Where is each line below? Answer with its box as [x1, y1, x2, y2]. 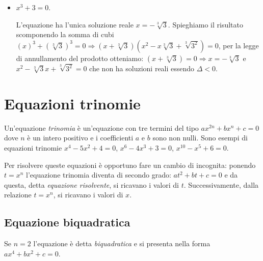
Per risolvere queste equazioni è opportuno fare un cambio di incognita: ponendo [4, 159, 256, 170]
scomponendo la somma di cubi [16, 29, 114, 40]
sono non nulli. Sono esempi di [152, 132, 248, 143]
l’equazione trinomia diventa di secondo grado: [26, 169, 171, 180]
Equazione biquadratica [4, 214, 130, 230]
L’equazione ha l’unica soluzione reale [16, 19, 134, 30]
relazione [4, 189, 32, 200]
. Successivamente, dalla [183, 179, 259, 190]
